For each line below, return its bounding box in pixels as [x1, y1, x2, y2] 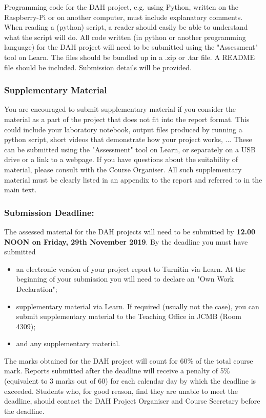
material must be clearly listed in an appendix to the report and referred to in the [4, 174, 262, 185]
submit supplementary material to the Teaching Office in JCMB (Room [16, 311, 241, 322]
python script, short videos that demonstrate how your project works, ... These [4, 134, 252, 145]
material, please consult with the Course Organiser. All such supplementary [4, 164, 242, 174]
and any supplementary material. [16, 338, 120, 349]
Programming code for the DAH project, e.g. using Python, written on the [4, 2, 239, 12]
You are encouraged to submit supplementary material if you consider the [4, 104, 236, 114]
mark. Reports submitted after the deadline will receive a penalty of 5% [4, 365, 230, 376]
